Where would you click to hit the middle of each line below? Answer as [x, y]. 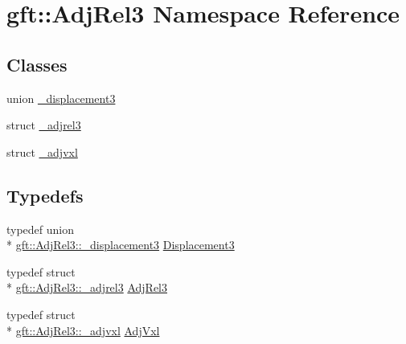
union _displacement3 [61, 98]
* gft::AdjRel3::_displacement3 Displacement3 [121, 245]
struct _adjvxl [42, 152]
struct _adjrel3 [44, 125]
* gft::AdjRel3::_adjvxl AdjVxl [83, 330]
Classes [37, 64]
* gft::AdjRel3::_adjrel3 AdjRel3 [87, 287]
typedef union [41, 229]
